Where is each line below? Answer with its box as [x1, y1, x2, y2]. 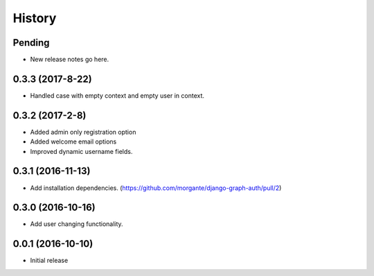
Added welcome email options [30, 137, 117, 146]
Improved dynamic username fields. [30, 147, 133, 155]
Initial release [30, 257, 69, 265]
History [12, 10, 57, 26]
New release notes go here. [30, 55, 109, 64]
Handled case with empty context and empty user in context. [30, 91, 204, 100]
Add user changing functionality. [30, 220, 124, 228]
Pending [12, 37, 50, 49]
